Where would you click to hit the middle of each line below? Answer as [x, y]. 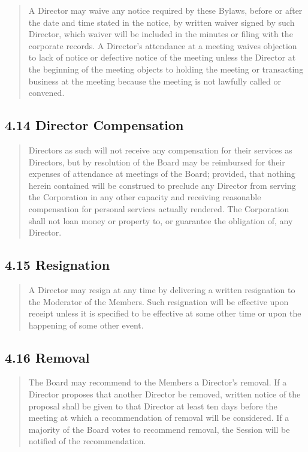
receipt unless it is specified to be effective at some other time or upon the [165, 313]
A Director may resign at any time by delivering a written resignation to [162, 289]
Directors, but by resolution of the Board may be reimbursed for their [157, 162]
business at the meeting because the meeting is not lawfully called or [155, 81]
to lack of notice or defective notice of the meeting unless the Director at [162, 57]
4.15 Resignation [58, 265]
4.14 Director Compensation [94, 125]
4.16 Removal [47, 357]
